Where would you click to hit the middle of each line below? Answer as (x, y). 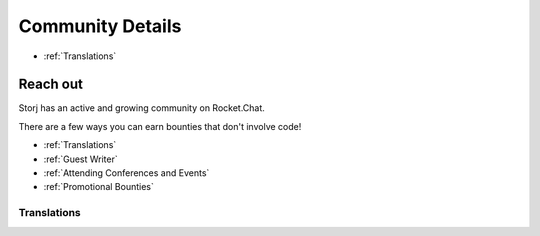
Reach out (51, 84)
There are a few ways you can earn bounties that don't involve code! (160, 126)
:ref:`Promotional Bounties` (98, 187)
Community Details (100, 26)
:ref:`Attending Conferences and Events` (126, 173)
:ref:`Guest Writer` (81, 159)
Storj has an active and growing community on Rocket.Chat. (141, 108)
